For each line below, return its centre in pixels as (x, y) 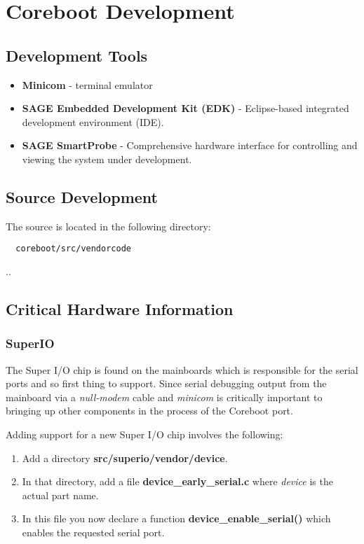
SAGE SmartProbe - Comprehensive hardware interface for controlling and (190, 145)
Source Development (82, 196)
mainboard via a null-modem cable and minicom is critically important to (164, 397)
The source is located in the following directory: (108, 226)
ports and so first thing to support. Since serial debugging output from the (166, 383)
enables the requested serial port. (93, 532)
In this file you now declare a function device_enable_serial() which (176, 518)
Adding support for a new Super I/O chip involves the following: (144, 434)
